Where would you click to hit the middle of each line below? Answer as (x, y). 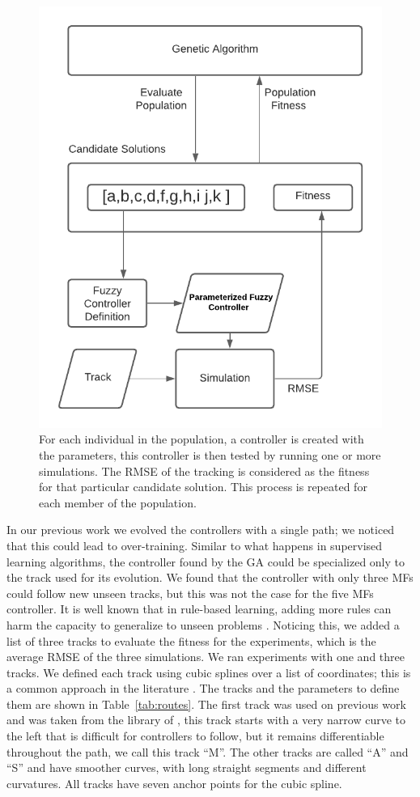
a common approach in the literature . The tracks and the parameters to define (203, 688)
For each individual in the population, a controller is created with (202, 439)
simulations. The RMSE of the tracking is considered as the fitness (204, 471)
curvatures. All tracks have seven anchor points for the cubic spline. (174, 783)
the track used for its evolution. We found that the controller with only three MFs (210, 577)
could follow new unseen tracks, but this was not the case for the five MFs (190, 593)
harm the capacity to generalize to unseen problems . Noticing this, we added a (203, 624)
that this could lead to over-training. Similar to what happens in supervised (195, 545)
